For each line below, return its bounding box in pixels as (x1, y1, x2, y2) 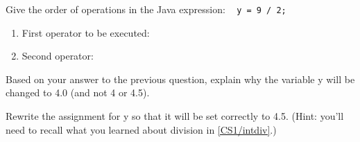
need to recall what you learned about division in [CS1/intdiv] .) (6, 122, 277, 136)
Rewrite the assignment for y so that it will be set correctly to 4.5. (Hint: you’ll (6, 109, 344, 123)
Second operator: (22, 48, 94, 63)
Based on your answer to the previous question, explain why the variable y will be (6, 71, 355, 86)
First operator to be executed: (22, 25, 150, 39)
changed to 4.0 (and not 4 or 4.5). (6, 85, 150, 100)
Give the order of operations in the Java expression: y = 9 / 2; (6, 2, 286, 16)
